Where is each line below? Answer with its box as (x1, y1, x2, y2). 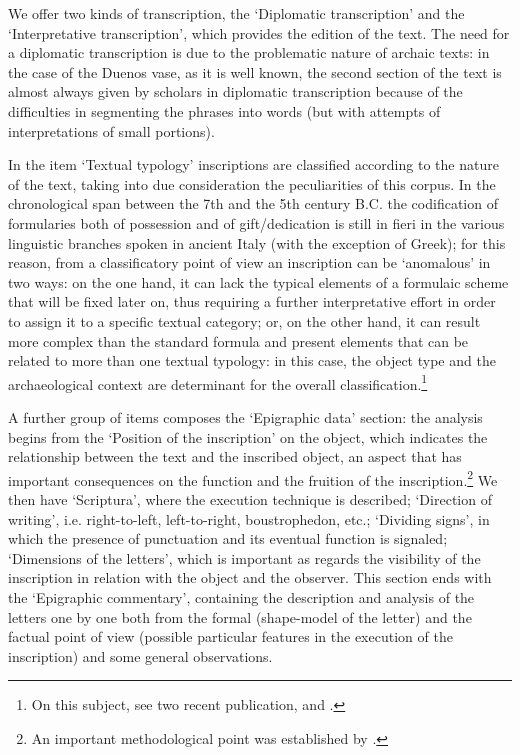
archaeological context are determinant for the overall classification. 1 (8, 370, 428, 394)
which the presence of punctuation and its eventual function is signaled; (8, 528, 448, 549)
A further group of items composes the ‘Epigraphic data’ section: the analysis (8, 406, 483, 427)
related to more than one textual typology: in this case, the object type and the (8, 350, 496, 371)
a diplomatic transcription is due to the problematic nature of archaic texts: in (8, 42, 490, 63)
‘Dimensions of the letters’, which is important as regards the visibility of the (8, 547, 481, 568)
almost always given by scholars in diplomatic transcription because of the (8, 81, 463, 102)
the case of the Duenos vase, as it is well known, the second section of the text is (8, 61, 502, 82)
